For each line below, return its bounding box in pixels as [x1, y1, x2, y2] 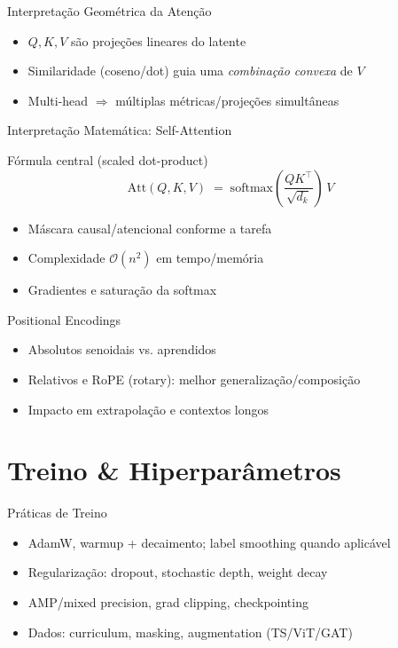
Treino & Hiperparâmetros [7, 452, 341, 488]
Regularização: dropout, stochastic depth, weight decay [27, 563, 328, 581]
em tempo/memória [156, 249, 264, 267]
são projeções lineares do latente [71, 31, 246, 50]
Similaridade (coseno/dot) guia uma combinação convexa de [27, 61, 353, 80]
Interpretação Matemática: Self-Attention [7, 121, 232, 139]
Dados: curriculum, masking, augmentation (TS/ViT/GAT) [27, 622, 353, 641]
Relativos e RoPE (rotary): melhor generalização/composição [27, 369, 361, 388]
